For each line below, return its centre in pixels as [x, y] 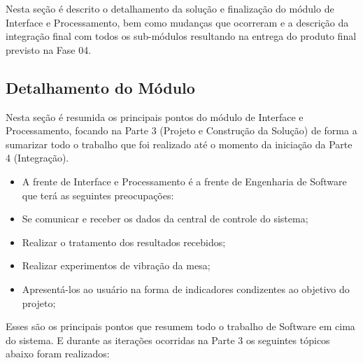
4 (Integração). [37, 158]
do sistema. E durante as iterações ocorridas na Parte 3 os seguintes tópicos [168, 340]
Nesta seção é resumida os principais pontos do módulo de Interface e [155, 116]
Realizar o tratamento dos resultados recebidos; [124, 242]
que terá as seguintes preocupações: [98, 195]
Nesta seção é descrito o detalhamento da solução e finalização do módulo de [170, 8]
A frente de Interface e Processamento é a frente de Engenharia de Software [184, 181]
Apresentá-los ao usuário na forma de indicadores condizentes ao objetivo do [186, 289]
